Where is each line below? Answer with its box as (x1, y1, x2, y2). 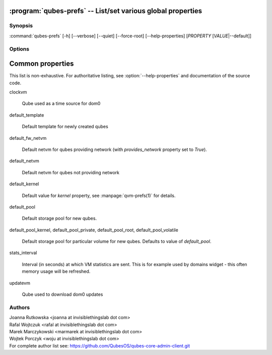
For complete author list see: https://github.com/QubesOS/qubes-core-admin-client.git (9, 342, 190, 348)
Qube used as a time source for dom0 (22, 100, 101, 107)
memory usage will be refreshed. (22, 268, 91, 275)
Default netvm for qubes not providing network (22, 169, 120, 175)
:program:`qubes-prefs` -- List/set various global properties (9, 7, 202, 15)
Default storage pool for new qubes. (22, 215, 97, 222)
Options (9, 45, 30, 53)
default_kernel (9, 181, 39, 187)
